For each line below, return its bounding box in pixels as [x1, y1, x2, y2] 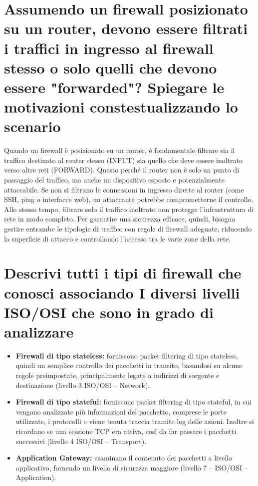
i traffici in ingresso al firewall [4, 37, 214, 58]
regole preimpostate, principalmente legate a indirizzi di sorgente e [15, 370, 220, 380]
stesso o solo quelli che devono [4, 57, 217, 77]
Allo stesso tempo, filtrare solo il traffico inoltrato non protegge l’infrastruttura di [4, 203, 254, 214]
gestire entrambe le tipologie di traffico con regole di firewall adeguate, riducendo [4, 223, 252, 233]
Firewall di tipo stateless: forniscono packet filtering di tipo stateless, [15, 350, 238, 360]
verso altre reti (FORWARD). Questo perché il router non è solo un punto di [4, 164, 240, 175]
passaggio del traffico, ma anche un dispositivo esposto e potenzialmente [4, 174, 225, 185]
